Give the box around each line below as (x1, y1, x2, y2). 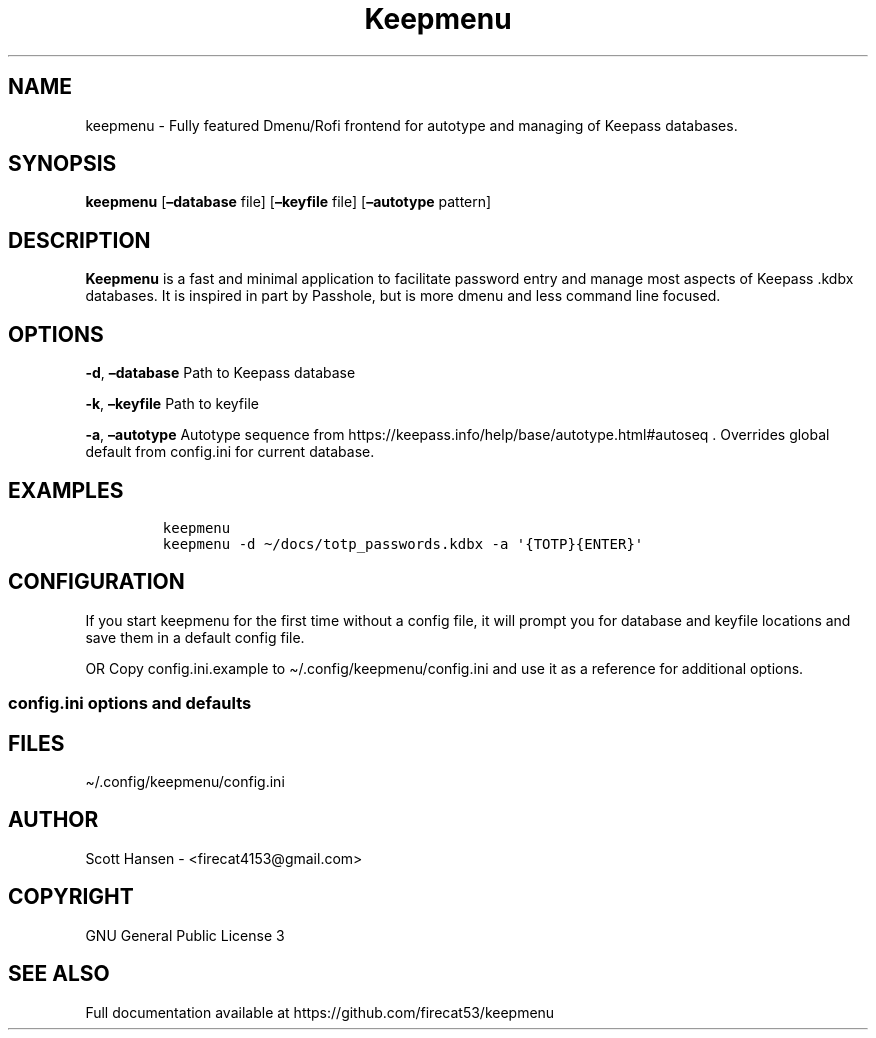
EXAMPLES (8, 477, 124, 503)
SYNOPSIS (8, 151, 117, 177)
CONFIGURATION (8, 569, 185, 595)
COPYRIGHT (8, 884, 134, 910)
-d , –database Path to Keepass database (85, 364, 356, 382)
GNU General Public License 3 (85, 926, 285, 944)
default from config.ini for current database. (85, 443, 375, 461)
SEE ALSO (8, 961, 110, 987)
